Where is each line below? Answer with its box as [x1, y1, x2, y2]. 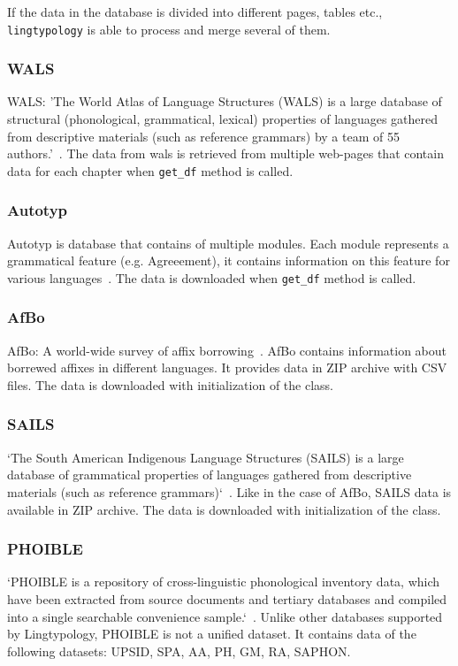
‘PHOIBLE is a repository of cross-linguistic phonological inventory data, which [7, 572, 440, 591]
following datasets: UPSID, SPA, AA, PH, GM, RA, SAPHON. [7, 641, 351, 660]
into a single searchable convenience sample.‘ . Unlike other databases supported [7, 607, 443, 625]
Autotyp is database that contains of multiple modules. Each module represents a [7, 233, 449, 252]
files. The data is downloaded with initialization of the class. [7, 375, 333, 394]
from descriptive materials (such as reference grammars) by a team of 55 [7, 126, 400, 145]
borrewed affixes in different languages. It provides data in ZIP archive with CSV [7, 358, 447, 377]
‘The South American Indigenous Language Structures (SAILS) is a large [7, 448, 404, 466]
